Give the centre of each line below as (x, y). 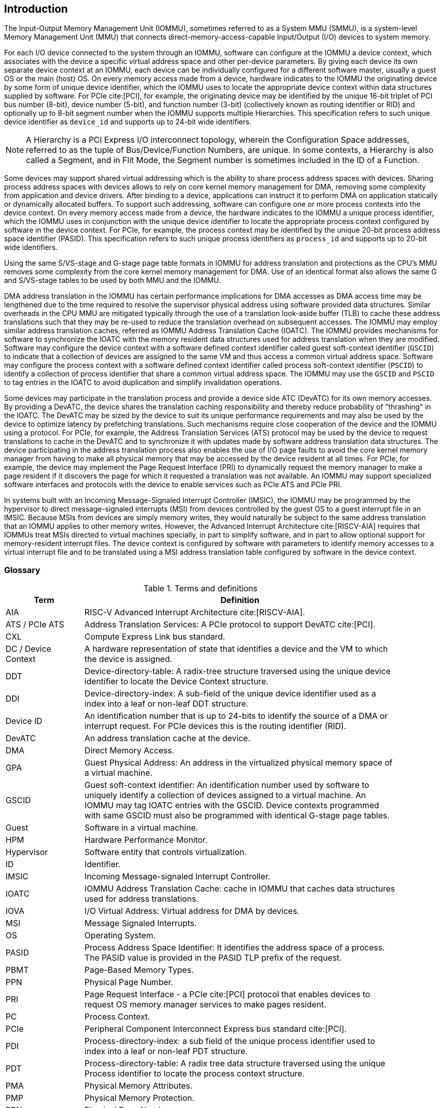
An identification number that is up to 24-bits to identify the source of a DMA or (236, 716)
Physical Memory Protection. (140, 1098)
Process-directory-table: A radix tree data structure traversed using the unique (235, 1064)
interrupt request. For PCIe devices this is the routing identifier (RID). (215, 726)
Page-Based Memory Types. (139, 970)
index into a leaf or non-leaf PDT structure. (166, 1051)
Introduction (36, 9)
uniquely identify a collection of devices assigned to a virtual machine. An (225, 795)
